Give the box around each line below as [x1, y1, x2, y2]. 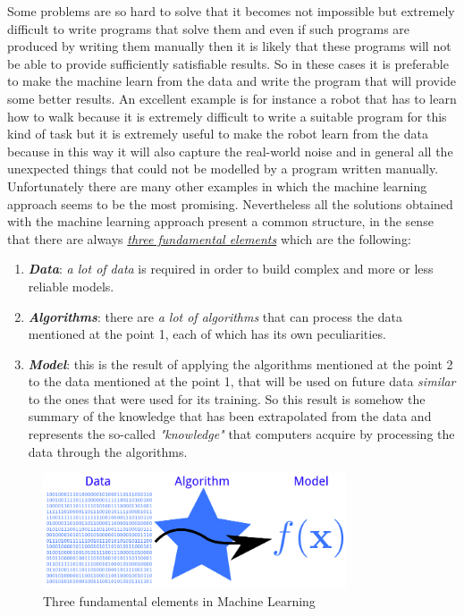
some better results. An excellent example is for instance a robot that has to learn [7, 89, 457, 107]
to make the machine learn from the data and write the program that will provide [7, 72, 456, 90]
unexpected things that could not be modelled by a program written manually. [7, 159, 439, 178]
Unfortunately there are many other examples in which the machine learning [7, 176, 427, 195]
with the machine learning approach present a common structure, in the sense [7, 212, 434, 231]
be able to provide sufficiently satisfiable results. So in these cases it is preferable [7, 54, 449, 72]
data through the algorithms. [28, 442, 188, 460]
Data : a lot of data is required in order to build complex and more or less [28, 259, 434, 278]
